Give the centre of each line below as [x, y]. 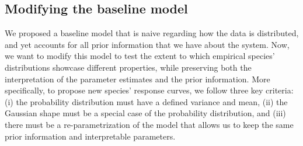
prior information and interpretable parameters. [90, 136]
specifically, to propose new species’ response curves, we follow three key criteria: [149, 90]
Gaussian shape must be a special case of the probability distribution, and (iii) [145, 113]
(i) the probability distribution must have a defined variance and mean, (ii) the [146, 101]
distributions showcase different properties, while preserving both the [128, 67]
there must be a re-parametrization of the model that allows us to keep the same [149, 124]
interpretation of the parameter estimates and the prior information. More [137, 79]
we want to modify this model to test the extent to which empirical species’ [140, 56]
